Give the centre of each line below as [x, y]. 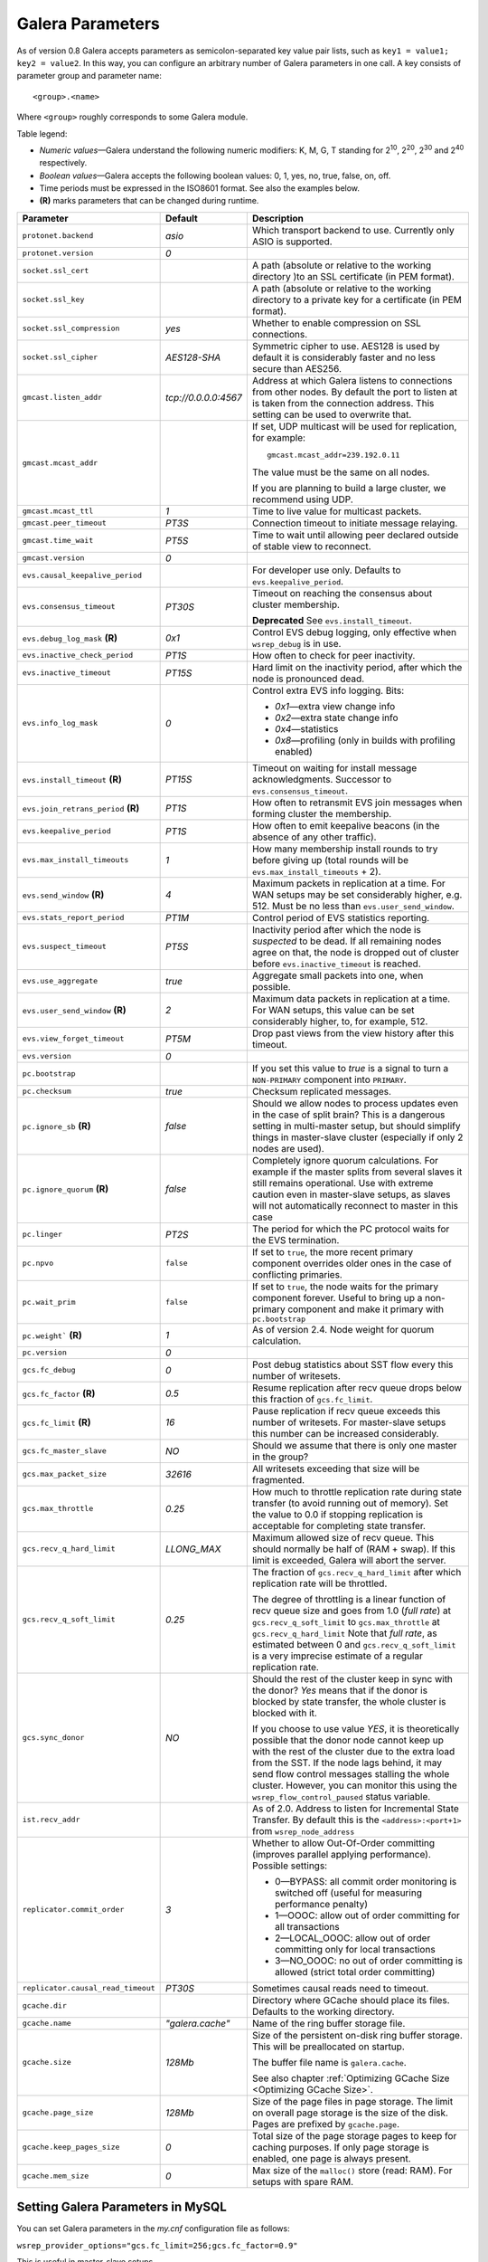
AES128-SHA [193, 357]
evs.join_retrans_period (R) [81, 808]
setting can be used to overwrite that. [332, 414]
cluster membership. [296, 604]
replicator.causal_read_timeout [89, 1988]
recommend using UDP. [303, 499]
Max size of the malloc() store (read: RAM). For [352, 2170]
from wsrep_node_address [303, 1830]
